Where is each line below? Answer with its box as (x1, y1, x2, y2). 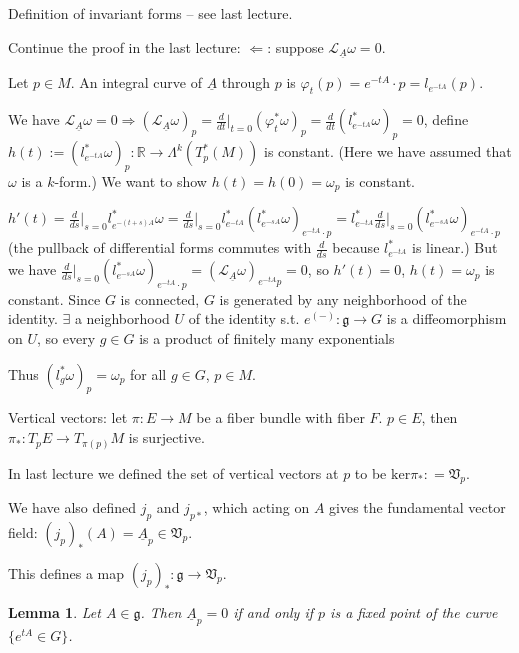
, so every (37, 328, 96, 349)
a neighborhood (74, 308, 170, 329)
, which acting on (203, 497, 310, 518)
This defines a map (8, 562, 125, 583)
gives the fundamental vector (329, 497, 506, 518)
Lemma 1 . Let (8, 601, 101, 622)
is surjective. (128, 427, 205, 448)
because (332, 237, 380, 258)
